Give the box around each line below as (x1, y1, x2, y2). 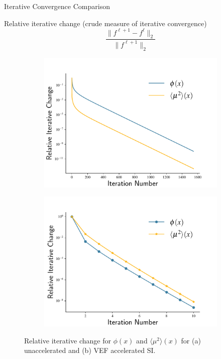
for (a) (181, 335, 201, 345)
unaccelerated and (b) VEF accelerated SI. (24, 345, 156, 355)
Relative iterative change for (24, 335, 111, 345)
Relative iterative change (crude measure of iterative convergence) (4, 18, 207, 28)
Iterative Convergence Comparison (4, 1, 110, 11)
